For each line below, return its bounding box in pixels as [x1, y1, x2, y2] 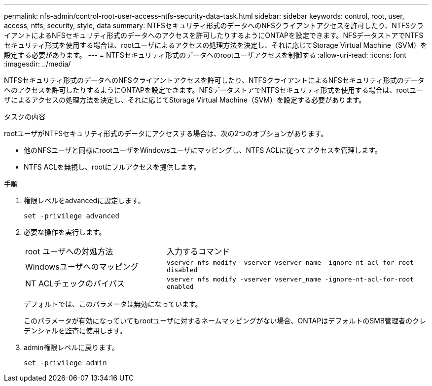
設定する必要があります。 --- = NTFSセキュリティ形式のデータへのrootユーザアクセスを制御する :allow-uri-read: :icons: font [4, 51, 406, 59]
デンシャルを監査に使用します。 [24, 326, 127, 335]
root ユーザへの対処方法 [25, 246, 113, 256]
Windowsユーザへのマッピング [25, 262, 139, 272]
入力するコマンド [166, 246, 230, 256]
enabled [166, 283, 194, 290]
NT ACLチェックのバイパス [25, 279, 125, 288]
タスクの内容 [4, 112, 45, 121]
